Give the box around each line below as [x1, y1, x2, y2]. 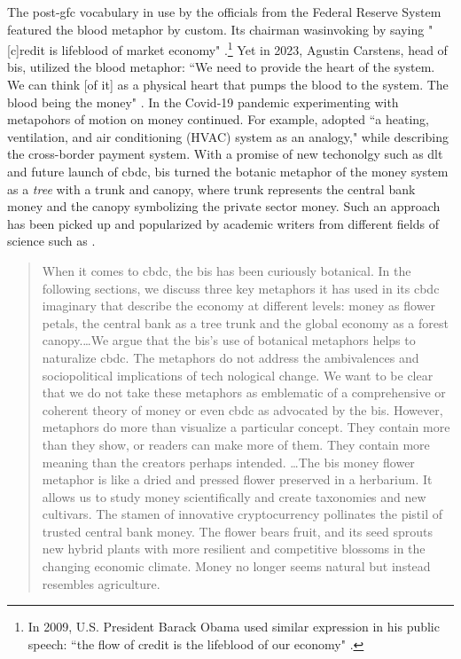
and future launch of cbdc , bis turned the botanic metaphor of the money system [7, 162, 449, 180]
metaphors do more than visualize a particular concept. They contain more [42, 418, 450, 436]
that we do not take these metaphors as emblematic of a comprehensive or [42, 383, 446, 402]
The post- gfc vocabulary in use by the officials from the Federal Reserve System [7, 3, 441, 20]
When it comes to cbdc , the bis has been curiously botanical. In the [42, 261, 411, 279]
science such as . [7, 231, 96, 250]
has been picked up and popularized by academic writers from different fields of [7, 214, 439, 232]
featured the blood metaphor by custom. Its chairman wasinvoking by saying [7, 20, 425, 38]
